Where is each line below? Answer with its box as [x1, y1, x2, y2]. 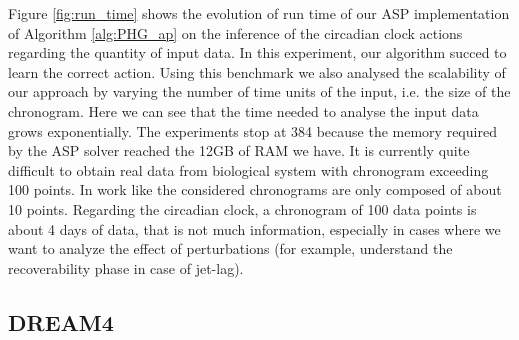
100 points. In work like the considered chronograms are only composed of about [8, 179, 502, 200]
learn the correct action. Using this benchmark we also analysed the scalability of [8, 61, 506, 82]
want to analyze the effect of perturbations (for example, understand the [8, 238, 453, 259]
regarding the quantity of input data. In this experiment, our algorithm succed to [8, 42, 507, 63]
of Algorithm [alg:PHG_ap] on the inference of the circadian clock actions [8, 22, 463, 43]
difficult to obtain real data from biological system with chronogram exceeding [8, 159, 489, 180]
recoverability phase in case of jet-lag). [8, 257, 244, 278]
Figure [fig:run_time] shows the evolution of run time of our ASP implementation [8, 3, 510, 23]
